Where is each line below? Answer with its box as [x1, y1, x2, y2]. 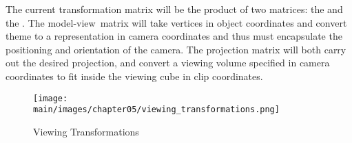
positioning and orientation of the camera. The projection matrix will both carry [6, 42, 346, 56]
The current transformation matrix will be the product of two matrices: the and [6, 2, 343, 16]
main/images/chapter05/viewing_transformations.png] [33, 105, 280, 115]
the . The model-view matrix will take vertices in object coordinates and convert [6, 15, 347, 29]
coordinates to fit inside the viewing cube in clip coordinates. [6, 68, 263, 83]
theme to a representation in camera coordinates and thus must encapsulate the [6, 29, 342, 43]
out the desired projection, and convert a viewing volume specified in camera [6, 55, 330, 70]
